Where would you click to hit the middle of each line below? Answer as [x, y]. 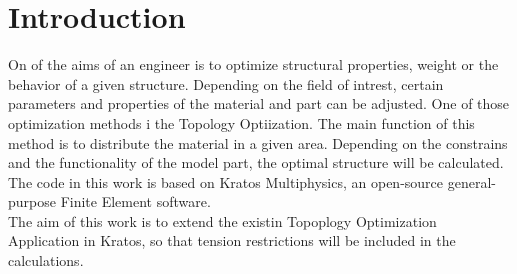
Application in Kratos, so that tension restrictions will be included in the [232, 240]
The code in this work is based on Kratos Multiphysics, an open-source [226, 181]
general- [471, 181]
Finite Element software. [135, 201]
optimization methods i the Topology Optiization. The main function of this [241, 122]
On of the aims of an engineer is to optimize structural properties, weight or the [253, 64]
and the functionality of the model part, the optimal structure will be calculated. [256, 162]
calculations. [46, 260]
